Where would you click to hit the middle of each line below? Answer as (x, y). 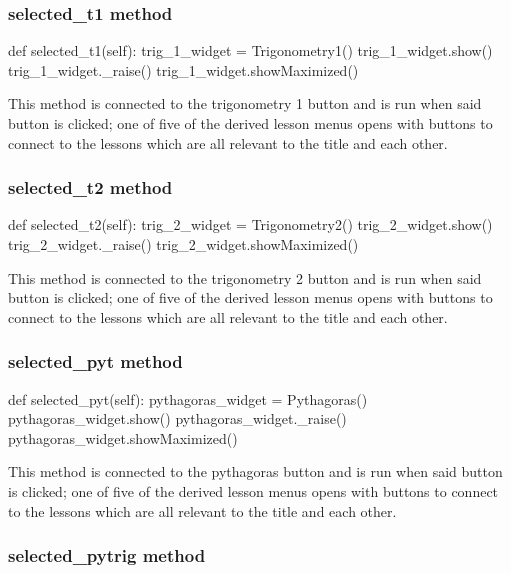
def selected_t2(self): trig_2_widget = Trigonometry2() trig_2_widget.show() (250, 224)
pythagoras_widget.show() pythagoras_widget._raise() (177, 418)
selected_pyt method (95, 361)
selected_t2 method (90, 187)
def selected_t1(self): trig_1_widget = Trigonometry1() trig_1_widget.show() (250, 50)
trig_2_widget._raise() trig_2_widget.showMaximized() (183, 244)
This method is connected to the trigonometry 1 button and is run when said (245, 103)
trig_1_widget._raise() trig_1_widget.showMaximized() (183, 69)
